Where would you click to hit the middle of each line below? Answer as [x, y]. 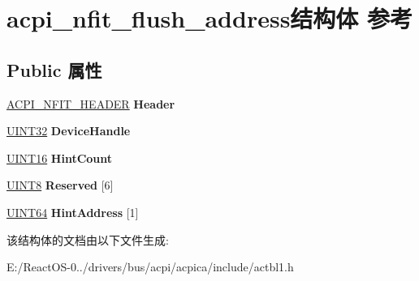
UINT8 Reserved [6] [60, 185]
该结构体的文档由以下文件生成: [88, 239]
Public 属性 [54, 69]
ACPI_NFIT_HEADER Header [91, 103]
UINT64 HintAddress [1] [73, 212]
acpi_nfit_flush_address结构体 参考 [210, 18]
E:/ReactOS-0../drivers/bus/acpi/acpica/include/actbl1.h [150, 267]
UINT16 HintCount [60, 158]
